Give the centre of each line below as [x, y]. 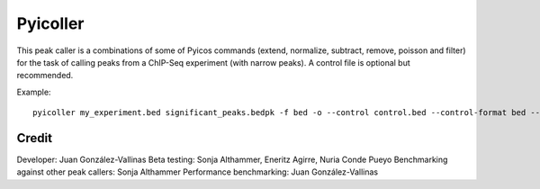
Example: [34, 92]
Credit [35, 138]
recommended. [45, 76]
